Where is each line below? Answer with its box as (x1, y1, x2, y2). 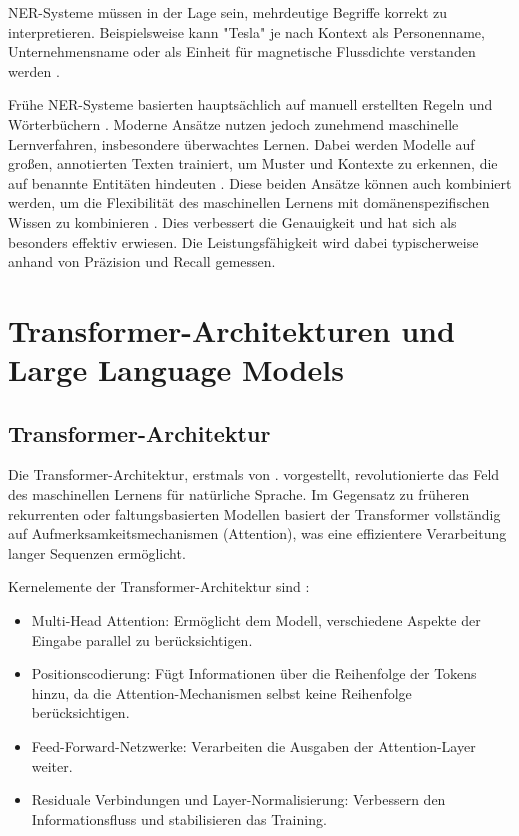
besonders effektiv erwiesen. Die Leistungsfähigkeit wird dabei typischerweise (8, 231, 479, 252)
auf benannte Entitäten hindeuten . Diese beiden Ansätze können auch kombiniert (8, 172, 512, 193)
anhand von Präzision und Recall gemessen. (8, 251, 276, 272)
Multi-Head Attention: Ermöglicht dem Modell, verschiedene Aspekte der (31, 610, 481, 631)
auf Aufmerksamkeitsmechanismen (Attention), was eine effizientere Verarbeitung (8, 523, 507, 544)
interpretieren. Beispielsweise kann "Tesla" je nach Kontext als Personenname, (8, 21, 485, 42)
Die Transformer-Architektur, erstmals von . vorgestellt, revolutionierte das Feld (8, 464, 500, 485)
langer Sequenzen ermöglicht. (8, 542, 186, 563)
